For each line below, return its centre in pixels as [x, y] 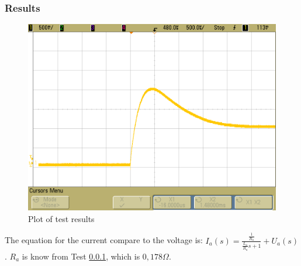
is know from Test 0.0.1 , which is [81, 256]
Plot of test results [61, 218]
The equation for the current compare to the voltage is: [104, 240]
